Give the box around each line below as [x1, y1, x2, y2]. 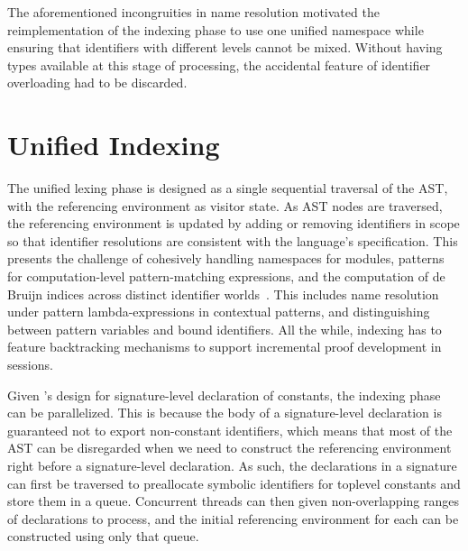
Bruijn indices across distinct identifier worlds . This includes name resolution [7, 284, 439, 303]
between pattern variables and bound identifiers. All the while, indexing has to [7, 319, 442, 338]
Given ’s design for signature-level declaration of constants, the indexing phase [7, 385, 441, 404]
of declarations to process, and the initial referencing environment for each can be [7, 509, 459, 528]
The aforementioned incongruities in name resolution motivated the [7, 3, 380, 21]
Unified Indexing [7, 126, 220, 163]
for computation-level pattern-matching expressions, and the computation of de [7, 267, 445, 286]
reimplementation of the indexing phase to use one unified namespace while [7, 20, 424, 39]
